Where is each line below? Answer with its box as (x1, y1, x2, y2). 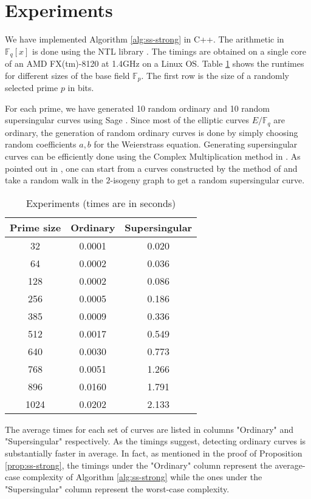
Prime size (10, 220, 61, 234)
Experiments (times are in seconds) (26, 195, 176, 210)
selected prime (5, 81, 58, 94)
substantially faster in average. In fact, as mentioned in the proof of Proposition (5, 447, 302, 460)
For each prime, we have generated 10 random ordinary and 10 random (5, 101, 270, 114)
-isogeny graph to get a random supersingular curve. (110, 174, 305, 186)
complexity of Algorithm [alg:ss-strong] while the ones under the (22, 470, 262, 483)
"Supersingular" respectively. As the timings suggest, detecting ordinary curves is (5, 435, 306, 447)
